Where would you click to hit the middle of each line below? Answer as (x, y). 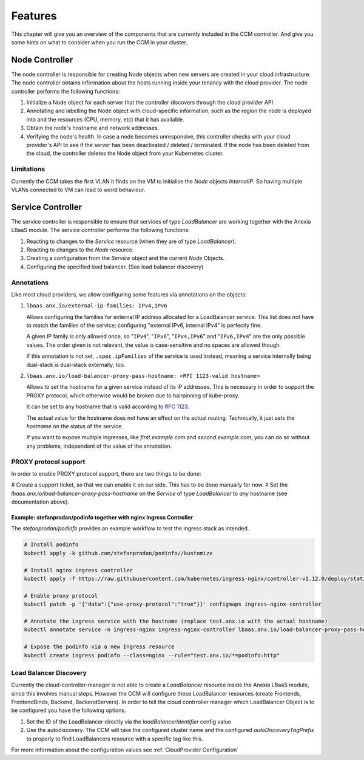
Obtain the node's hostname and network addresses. (93, 128)
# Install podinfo (51, 545)
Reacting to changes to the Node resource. (80, 250)
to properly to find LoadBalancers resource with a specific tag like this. (115, 739)
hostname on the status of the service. (75, 426)
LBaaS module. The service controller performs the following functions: (101, 230)
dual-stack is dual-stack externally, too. (76, 365)
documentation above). (40, 502)
